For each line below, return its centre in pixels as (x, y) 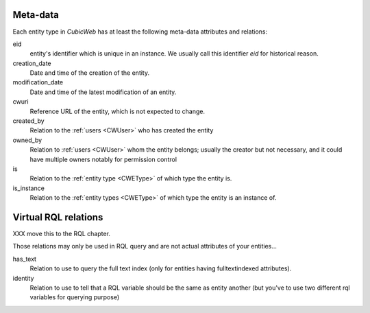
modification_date (38, 82)
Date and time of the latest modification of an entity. (103, 92)
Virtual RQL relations (58, 217)
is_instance (28, 188)
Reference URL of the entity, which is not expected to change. (118, 111)
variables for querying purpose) (75, 297)
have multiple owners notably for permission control (103, 159)
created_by (28, 121)
